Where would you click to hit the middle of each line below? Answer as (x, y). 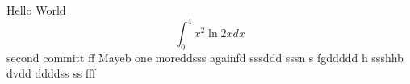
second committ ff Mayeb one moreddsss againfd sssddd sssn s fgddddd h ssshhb (205, 57)
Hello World (36, 10)
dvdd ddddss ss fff (51, 73)
